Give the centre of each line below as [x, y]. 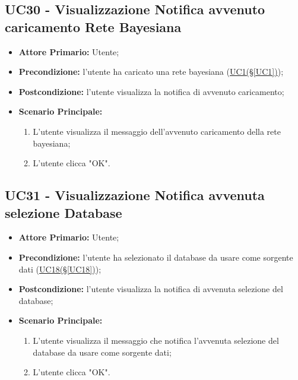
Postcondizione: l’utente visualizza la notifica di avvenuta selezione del [151, 289]
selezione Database [64, 212]
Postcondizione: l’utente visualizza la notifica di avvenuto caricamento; [151, 91]
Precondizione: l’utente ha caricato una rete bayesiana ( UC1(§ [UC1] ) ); [151, 72]
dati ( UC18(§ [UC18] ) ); [60, 269]
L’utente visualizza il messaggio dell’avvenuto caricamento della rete [157, 131]
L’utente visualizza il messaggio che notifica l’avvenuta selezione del [156, 340]
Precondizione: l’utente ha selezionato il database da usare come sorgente [156, 257]
